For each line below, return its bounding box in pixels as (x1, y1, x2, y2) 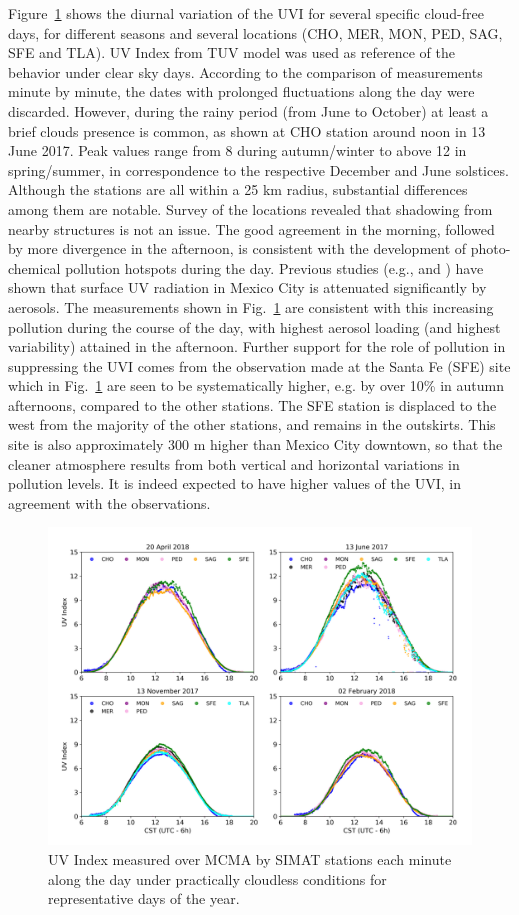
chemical (8, 257, 61, 278)
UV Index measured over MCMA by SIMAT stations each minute (48, 849, 452, 870)
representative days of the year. (48, 888, 240, 909)
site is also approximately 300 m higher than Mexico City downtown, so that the (8, 434, 503, 455)
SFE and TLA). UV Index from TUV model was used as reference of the (8, 42, 455, 63)
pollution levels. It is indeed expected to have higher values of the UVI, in (8, 473, 461, 494)
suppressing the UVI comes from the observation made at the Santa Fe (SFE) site (8, 355, 511, 376)
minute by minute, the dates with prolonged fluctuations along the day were (8, 81, 475, 102)
